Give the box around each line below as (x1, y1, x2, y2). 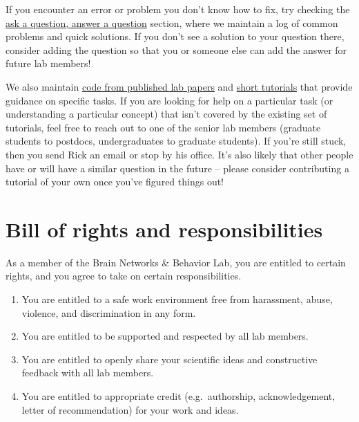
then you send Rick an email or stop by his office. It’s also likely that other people (6, 147, 353, 161)
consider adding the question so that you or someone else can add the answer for (6, 42, 347, 57)
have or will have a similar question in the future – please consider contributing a (6, 160, 349, 175)
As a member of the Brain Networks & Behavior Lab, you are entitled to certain (6, 255, 346, 269)
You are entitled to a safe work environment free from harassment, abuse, (21, 292, 333, 306)
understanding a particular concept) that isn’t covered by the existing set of (6, 107, 327, 121)
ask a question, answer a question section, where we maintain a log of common (6, 15, 338, 30)
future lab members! (6, 56, 91, 71)
